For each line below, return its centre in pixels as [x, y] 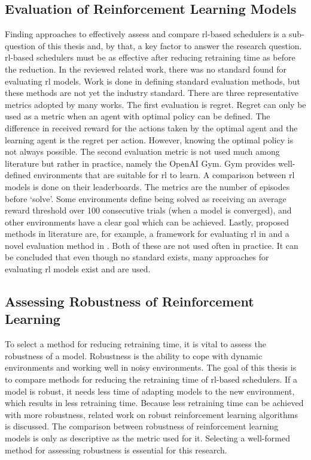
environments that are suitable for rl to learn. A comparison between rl [164, 175]
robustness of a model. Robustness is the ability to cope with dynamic [134, 355]
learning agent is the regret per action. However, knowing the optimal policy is [149, 139]
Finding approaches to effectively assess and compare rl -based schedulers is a [146, 34]
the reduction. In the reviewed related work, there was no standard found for [146, 69]
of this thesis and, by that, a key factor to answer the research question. [170, 45]
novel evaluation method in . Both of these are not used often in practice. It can [152, 245]
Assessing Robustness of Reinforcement [129, 301]
